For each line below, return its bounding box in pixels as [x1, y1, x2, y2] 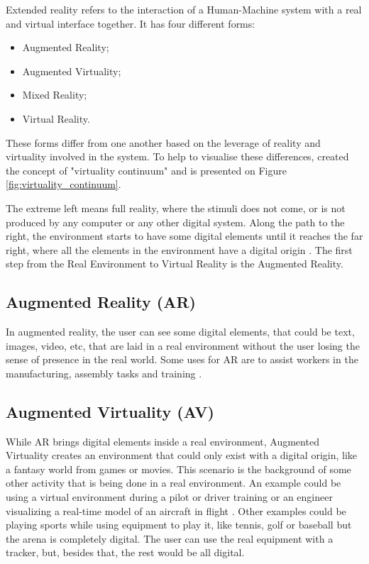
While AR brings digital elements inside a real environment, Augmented [6, 433, 319, 448]
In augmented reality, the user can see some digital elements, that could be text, [6, 324, 355, 339]
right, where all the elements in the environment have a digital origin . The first [6, 242, 353, 257]
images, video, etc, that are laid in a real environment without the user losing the [6, 338, 360, 353]
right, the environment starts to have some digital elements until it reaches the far [6, 228, 363, 243]
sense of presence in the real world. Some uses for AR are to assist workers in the [6, 352, 358, 367]
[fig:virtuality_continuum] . [6, 177, 121, 192]
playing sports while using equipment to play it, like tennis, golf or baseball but [6, 517, 352, 532]
